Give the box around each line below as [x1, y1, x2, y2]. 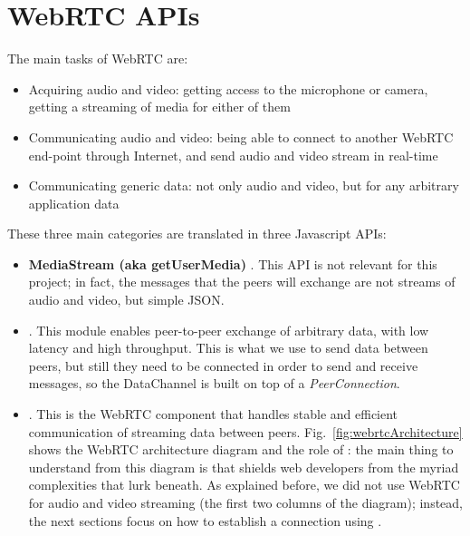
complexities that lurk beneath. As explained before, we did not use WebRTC [28, 475, 460, 494]
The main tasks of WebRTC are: [7, 49, 188, 68]
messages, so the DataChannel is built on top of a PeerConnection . [28, 374, 400, 393]
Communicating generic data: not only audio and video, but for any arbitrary [28, 176, 459, 195]
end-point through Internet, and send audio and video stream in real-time [28, 145, 438, 164]
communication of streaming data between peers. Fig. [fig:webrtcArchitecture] [28, 422, 463, 441]
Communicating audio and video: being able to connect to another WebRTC [28, 127, 454, 146]
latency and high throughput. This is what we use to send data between [28, 338, 428, 357]
